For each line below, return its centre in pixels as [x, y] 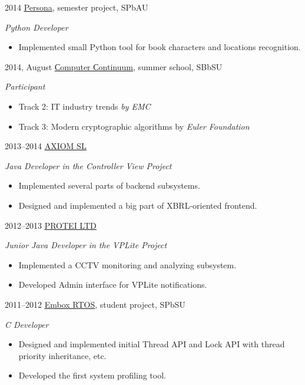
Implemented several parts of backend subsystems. [109, 185]
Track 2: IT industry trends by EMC [84, 106]
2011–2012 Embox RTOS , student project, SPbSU [95, 304]
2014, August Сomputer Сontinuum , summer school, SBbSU [114, 66]
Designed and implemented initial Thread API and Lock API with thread [152, 344]
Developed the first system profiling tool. [92, 375]
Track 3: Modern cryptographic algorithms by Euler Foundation [134, 126]
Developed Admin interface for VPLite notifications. [113, 284]
